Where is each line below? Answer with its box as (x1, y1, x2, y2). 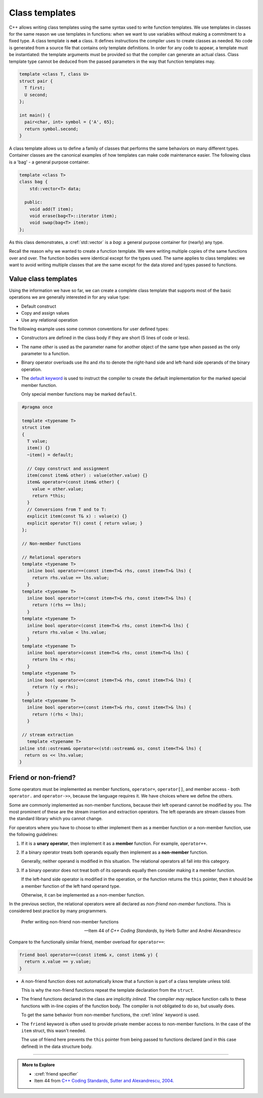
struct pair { (19, 78, 53, 84)
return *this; (32, 493, 66, 499)
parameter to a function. (21, 351, 70, 357)
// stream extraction (22, 732, 74, 738)
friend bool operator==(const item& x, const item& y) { (19, 952, 158, 958)
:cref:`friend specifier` (34, 1071, 78, 1077)
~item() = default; (27, 452, 74, 458)
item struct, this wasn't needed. (21, 1027, 86, 1034)
